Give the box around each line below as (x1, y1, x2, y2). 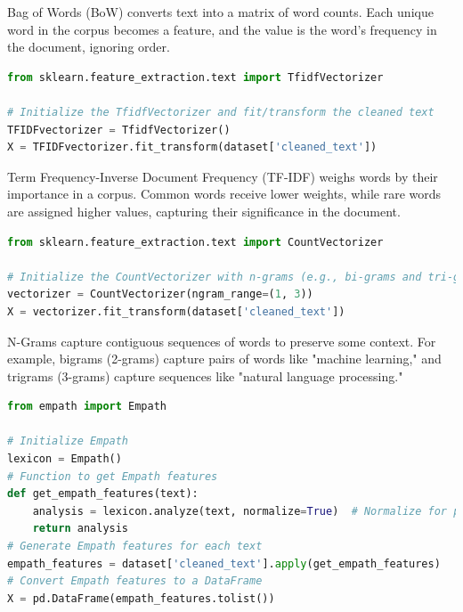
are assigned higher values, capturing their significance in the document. (7, 201, 401, 220)
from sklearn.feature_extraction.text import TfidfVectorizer (7, 70, 384, 84)
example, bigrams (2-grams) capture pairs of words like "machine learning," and (7, 349, 442, 368)
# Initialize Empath (7, 435, 129, 448)
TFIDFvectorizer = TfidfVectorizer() (7, 123, 231, 136)
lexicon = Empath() (7, 453, 122, 466)
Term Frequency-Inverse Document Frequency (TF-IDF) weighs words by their (7, 167, 438, 185)
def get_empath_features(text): (7, 487, 199, 501)
